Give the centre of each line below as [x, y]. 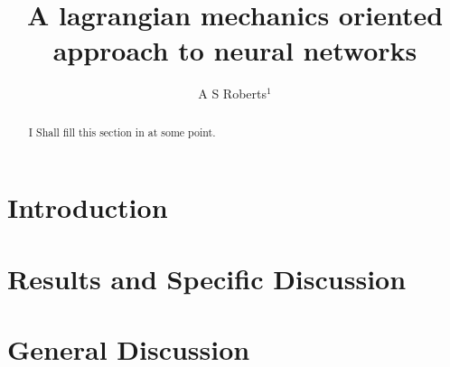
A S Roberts [233, 94]
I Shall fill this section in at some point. [122, 132]
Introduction [88, 207]
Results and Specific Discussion [207, 278]
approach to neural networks [235, 50]
